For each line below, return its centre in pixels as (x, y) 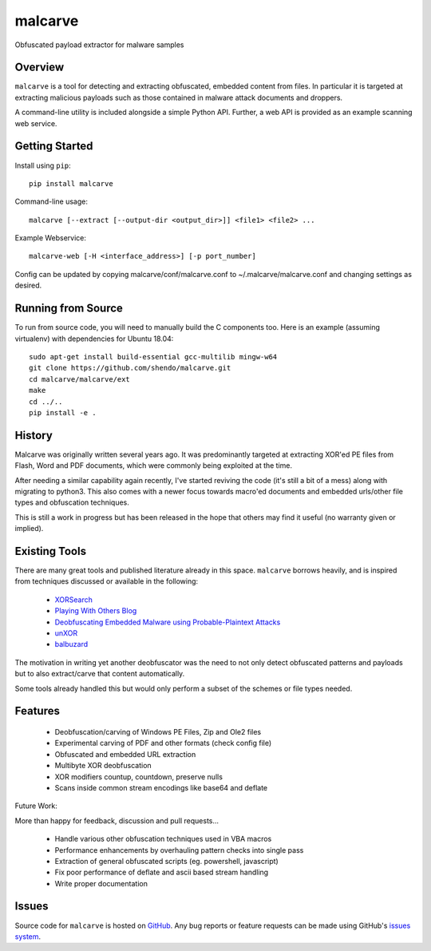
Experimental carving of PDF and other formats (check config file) (163, 743)
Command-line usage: (51, 202)
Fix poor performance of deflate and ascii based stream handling (162, 872)
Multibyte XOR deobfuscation (103, 766)
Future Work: (36, 806)
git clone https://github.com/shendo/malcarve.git (130, 368)
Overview (40, 67)
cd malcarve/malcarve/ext (80, 379)
